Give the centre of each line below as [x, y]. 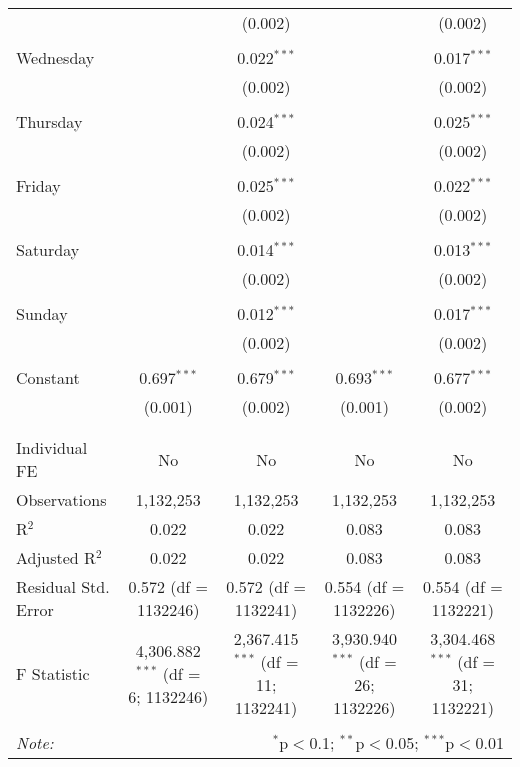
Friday [38, 185]
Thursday [49, 121]
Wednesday [55, 57]
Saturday [48, 249]
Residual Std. [63, 586]
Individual [52, 447]
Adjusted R [56, 557]
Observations [61, 499]
